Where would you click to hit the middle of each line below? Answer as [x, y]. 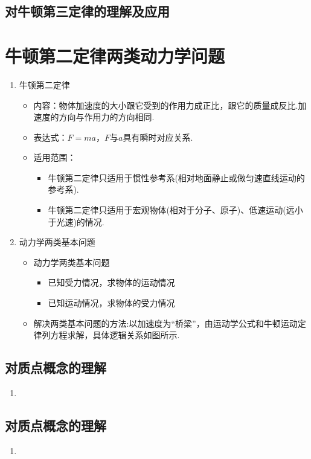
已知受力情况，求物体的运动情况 [111, 282]
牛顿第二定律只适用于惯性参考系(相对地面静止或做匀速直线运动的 [176, 177]
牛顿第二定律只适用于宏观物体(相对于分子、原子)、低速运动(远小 [175, 210]
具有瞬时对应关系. [158, 137]
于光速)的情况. [76, 221]
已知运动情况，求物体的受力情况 [111, 303]
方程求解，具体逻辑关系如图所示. [115, 335]
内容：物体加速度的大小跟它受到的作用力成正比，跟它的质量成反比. [166, 105]
